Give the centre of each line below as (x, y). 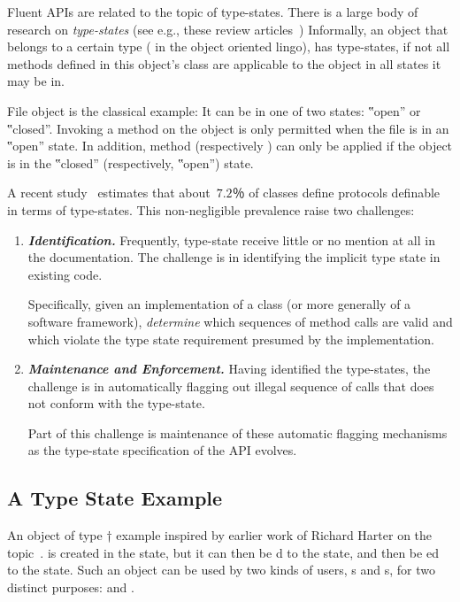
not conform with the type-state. (116, 403)
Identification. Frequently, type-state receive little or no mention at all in (231, 239)
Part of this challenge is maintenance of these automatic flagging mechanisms (238, 432)
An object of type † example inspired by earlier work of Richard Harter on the (220, 535)
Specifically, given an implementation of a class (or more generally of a (219, 304)
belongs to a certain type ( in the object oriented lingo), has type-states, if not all (229, 46)
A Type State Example (115, 498)
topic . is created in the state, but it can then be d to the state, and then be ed (223, 552)
